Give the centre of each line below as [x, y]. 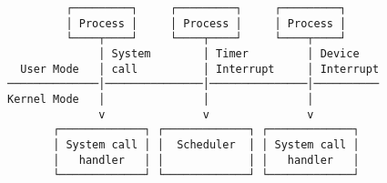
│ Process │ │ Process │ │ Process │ [206, 23]
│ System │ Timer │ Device [229, 53]
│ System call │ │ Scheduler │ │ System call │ [206, 144]
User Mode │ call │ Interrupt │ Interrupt [200, 69]
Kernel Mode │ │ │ [161, 99]
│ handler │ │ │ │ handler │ [206, 160]
